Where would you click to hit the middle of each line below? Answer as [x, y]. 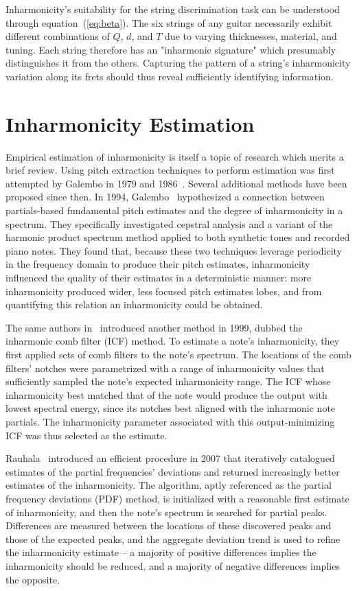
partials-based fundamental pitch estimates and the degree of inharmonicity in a [174, 210]
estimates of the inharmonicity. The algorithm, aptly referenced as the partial [169, 485]
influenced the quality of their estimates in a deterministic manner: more [159, 278]
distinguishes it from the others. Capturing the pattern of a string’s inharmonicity [178, 63]
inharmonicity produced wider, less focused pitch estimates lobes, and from [164, 291]
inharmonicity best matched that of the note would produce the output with [166, 394]
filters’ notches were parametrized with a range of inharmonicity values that [165, 368]
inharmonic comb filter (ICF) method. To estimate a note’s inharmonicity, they [173, 341]
